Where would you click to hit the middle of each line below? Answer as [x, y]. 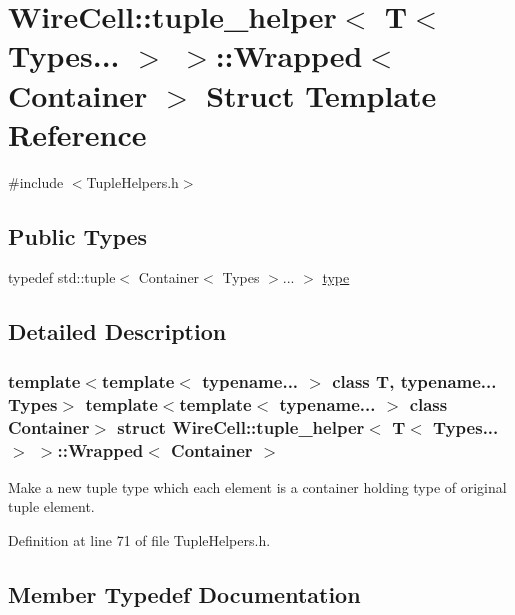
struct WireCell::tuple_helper [241, 426]
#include [36, 181]
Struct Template [321, 94]
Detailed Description [117, 331]
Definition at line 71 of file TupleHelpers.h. [139, 540]
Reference [77, 133]
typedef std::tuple [62, 277]
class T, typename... [414, 380]
